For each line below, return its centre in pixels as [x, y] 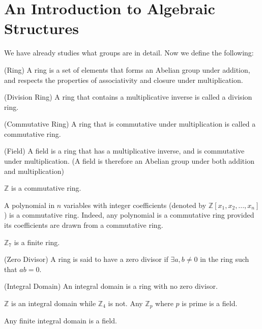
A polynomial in [30, 205]
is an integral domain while [54, 303]
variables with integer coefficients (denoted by [135, 205]
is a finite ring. [37, 242]
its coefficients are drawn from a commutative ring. [84, 225]
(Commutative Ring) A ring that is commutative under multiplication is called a [130, 124]
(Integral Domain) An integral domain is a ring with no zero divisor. [111, 286]
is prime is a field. [210, 303]
